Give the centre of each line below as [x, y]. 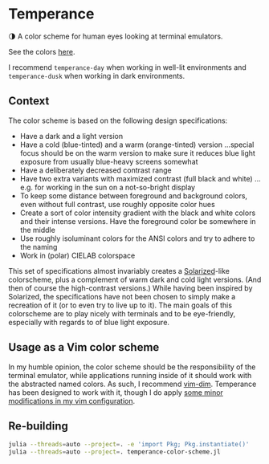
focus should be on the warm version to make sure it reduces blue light [137, 153]
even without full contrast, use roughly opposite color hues [117, 204]
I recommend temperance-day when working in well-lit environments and [127, 67]
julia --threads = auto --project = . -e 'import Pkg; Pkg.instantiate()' [129, 445]
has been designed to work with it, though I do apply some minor [116, 392]
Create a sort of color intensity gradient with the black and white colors [138, 213]
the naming [39, 246]
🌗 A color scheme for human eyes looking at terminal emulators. [116, 36]
